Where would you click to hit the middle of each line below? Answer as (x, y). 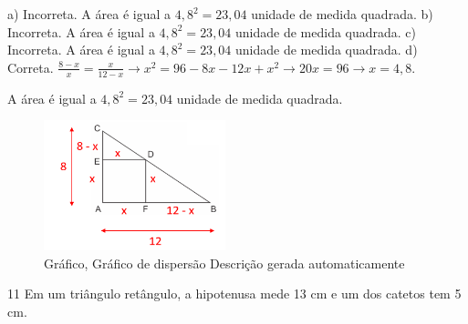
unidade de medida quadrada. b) (342, 14)
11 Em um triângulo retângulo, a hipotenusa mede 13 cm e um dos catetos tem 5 (234, 294)
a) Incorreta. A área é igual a (89, 14)
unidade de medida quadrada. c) (326, 31)
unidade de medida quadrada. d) (327, 50)
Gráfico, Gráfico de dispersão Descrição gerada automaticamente (224, 263)
